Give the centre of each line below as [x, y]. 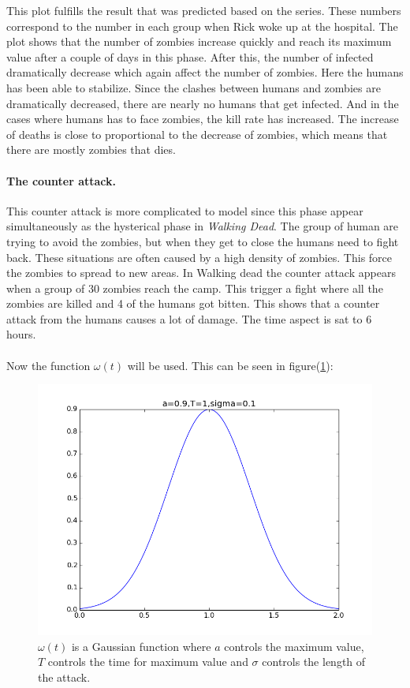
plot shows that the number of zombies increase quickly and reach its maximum [199, 41]
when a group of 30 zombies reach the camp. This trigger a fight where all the [195, 288]
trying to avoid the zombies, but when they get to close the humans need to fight [203, 241]
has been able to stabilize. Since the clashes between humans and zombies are [194, 87]
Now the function [48, 365]
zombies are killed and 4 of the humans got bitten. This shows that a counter [193, 303]
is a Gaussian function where [141, 646]
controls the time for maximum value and [148, 662]
